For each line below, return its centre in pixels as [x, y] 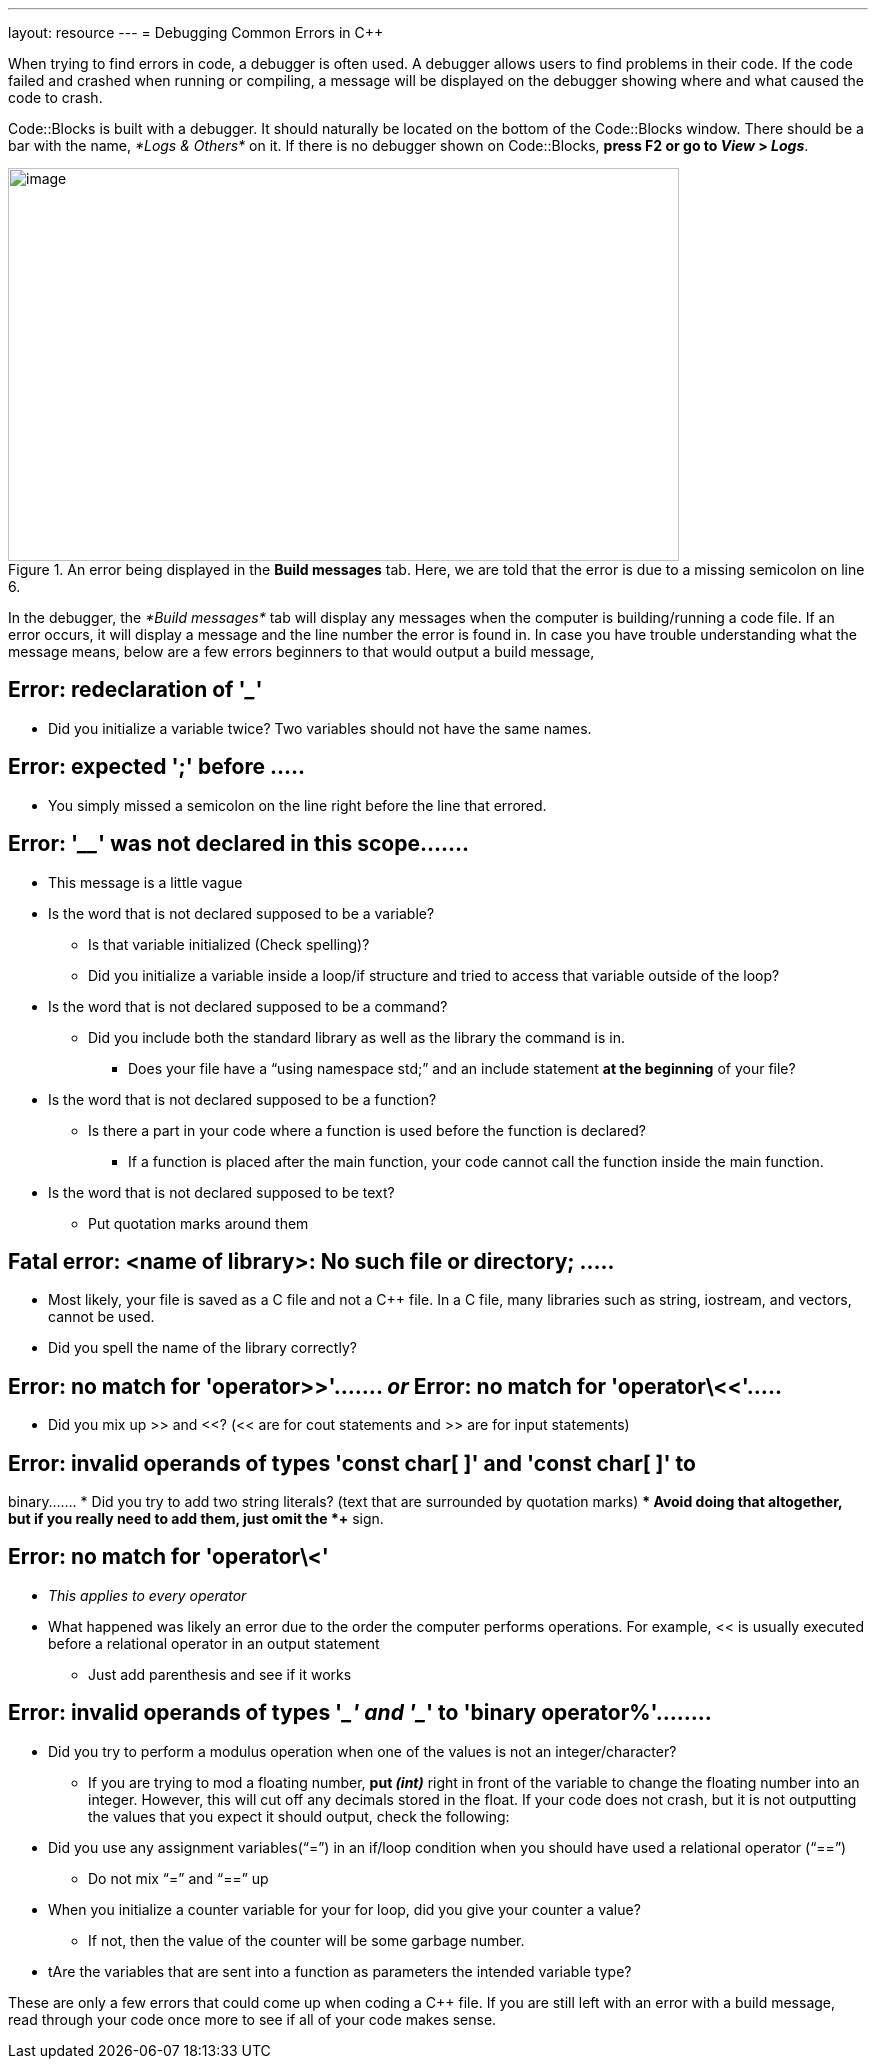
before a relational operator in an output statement [214, 1643]
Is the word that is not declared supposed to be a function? [242, 1099]
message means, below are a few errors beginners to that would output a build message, [301, 651]
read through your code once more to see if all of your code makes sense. [252, 2019]
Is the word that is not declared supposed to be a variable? [241, 913]
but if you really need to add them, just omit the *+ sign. [196, 1519]
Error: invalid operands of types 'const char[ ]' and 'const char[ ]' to [352, 1463]
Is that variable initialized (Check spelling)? [229, 944]
